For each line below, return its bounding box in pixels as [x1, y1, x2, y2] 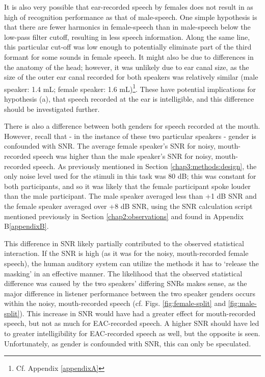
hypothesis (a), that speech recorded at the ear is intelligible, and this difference [4, 93, 254, 104]
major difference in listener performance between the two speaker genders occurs [4, 288, 255, 298]
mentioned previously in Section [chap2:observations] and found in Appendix [4, 210, 244, 221]
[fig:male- [228, 298, 257, 309]
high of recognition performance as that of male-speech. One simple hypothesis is [4, 11, 257, 22]
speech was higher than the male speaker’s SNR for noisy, [33, 150, 213, 161]
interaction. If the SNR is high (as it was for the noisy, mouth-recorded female [4, 248, 249, 258]
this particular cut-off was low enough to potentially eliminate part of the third [4, 41, 252, 52]
